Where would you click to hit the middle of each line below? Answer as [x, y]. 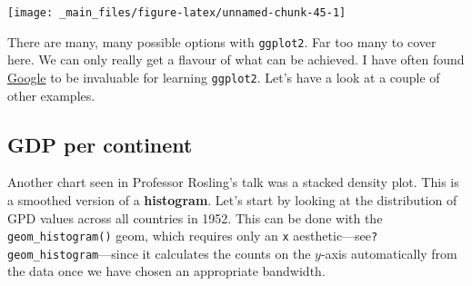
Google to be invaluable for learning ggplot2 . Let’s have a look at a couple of [224, 77]
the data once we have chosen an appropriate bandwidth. [166, 271]
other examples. [51, 95]
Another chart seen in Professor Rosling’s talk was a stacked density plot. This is [233, 182]
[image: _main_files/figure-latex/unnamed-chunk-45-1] [177, 13]
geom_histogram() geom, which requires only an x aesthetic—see [190, 236]
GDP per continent [100, 144]
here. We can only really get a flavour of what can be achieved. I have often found [236, 59]
